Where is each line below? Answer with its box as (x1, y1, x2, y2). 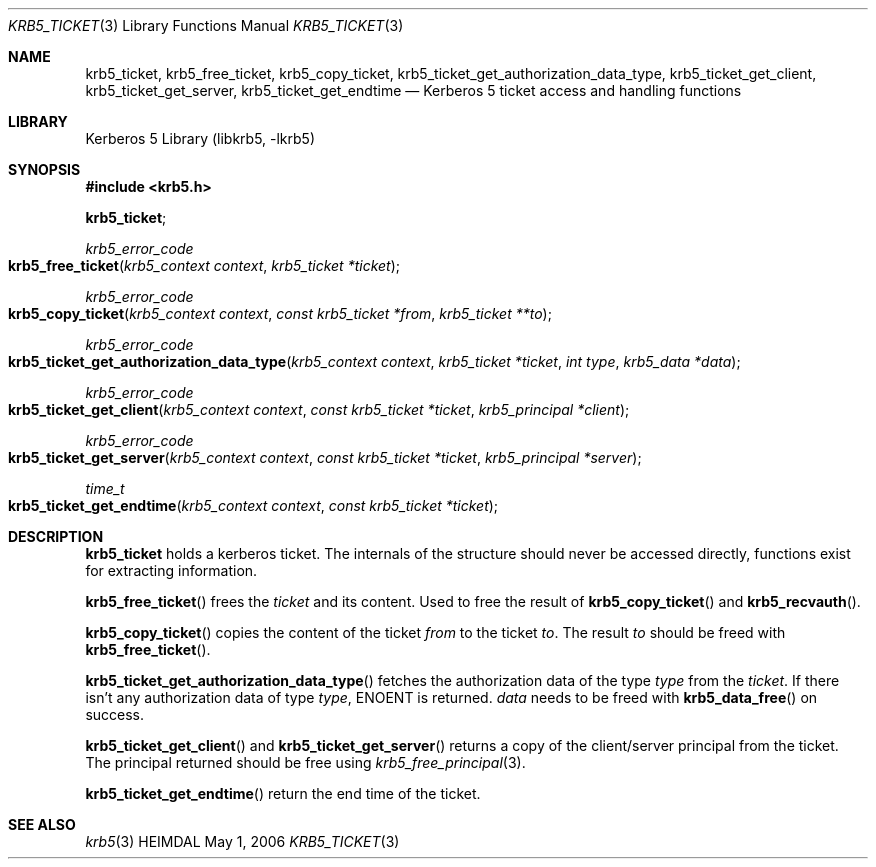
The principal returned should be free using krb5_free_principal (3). (85, 754, 526, 771)
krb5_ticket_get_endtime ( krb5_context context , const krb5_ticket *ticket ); (8, 497, 499, 514)
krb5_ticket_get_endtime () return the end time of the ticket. (85, 785, 481, 802)
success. (85, 706, 145, 723)
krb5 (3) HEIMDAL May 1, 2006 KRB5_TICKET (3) (85, 833, 400, 850)
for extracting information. (85, 562, 258, 579)
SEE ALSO (8, 816, 76, 833)
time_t (85, 480, 125, 497)
